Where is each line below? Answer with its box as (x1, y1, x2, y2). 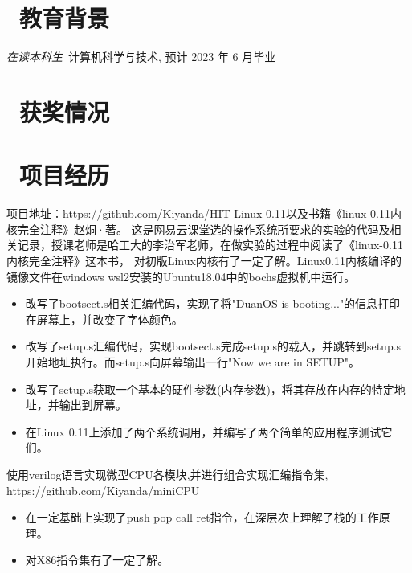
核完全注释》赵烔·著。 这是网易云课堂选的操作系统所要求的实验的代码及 (6, 220, 390, 237)
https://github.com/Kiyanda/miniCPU (6, 481, 200, 498)
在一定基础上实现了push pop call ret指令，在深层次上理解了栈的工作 (25, 509, 379, 526)
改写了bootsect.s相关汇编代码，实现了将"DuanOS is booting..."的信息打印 (25, 295, 401, 312)
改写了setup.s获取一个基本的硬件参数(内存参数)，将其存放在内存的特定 (25, 380, 394, 397)
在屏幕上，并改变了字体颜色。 (25, 310, 183, 327)
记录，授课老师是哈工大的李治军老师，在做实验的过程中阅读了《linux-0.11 (17, 236, 403, 253)
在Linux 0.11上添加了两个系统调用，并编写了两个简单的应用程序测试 (25, 423, 381, 440)
